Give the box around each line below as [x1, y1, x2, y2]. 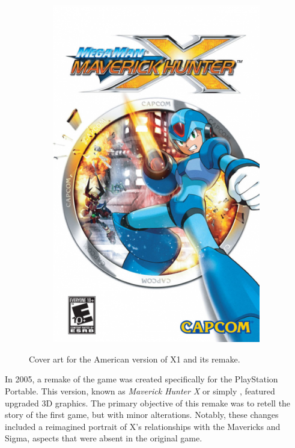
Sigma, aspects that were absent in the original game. [5, 432, 202, 444]
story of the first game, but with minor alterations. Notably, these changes [5, 408, 279, 421]
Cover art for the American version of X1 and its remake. [29, 352, 240, 365]
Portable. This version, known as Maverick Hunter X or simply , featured [5, 384, 275, 397]
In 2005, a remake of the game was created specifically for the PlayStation [5, 373, 278, 385]
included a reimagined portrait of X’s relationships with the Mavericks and [5, 420, 281, 432]
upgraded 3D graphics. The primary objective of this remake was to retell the [5, 396, 291, 409]
